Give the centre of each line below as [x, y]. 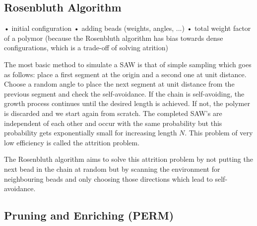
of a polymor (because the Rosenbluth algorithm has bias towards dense [114, 38]
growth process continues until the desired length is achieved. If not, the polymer [127, 103]
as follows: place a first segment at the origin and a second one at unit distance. [125, 74]
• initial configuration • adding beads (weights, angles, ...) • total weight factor [128, 28]
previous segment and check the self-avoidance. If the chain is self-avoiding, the [124, 93]
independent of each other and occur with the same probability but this [113, 123]
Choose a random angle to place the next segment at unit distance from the [119, 84]
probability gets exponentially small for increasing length [91, 133]
